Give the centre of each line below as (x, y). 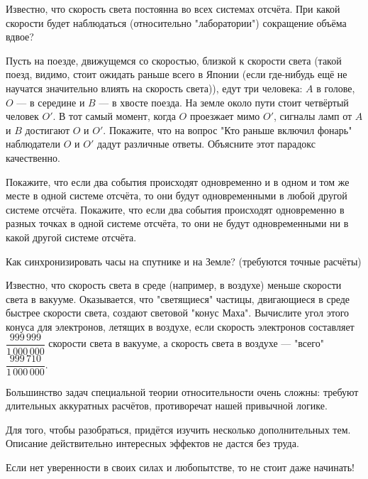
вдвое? (20, 37)
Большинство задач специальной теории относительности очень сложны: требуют (182, 391)
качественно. (33, 157)
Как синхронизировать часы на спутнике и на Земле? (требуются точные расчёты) (184, 261)
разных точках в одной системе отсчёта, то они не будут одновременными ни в (177, 223)
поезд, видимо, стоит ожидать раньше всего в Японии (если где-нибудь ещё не (177, 74)
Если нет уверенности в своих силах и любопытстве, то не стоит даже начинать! (180, 467)
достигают (48, 130)
